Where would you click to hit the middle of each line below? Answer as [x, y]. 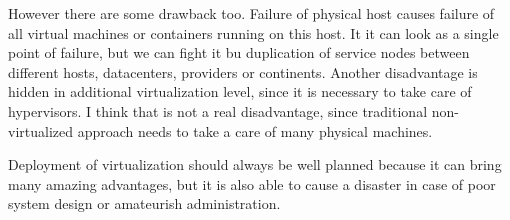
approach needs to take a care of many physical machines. [255, 130]
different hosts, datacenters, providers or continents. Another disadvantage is [243, 71]
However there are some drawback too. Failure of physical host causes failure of [251, 13]
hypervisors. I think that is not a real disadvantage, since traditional [218, 110]
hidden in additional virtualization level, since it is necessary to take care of [240, 91]
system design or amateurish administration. [144, 203]
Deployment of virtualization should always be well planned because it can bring [255, 164]
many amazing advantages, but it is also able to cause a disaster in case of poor [252, 183]
